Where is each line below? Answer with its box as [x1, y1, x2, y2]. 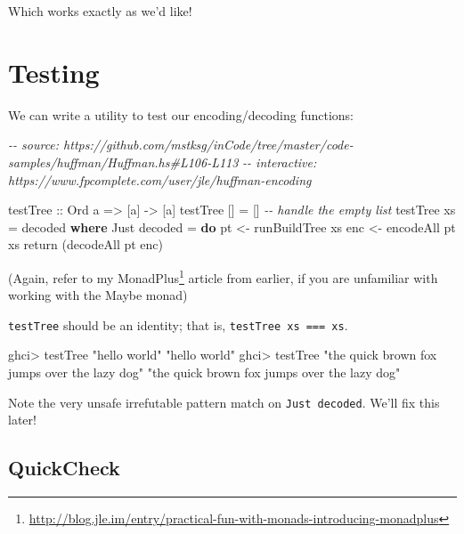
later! [8, 410, 37, 429]
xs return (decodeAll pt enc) [8, 235, 164, 254]
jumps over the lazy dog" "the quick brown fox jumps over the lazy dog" [8, 362, 401, 381]
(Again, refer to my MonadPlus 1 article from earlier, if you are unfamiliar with [8, 265, 438, 287]
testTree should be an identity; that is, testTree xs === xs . [8, 315, 348, 334]
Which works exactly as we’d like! [8, 2, 192, 20]
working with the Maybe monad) [8, 286, 188, 304]
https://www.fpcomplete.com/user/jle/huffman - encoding [8, 170, 312, 189]
